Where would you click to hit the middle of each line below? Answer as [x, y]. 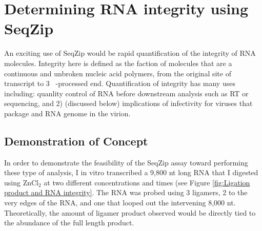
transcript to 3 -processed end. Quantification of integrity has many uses [120, 83]
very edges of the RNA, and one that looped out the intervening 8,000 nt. [120, 203]
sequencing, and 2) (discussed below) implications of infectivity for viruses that [128, 103]
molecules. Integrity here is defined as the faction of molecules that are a [118, 63]
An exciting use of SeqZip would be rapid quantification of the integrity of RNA [130, 53]
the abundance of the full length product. [69, 223]
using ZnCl [21, 182]
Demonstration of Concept [76, 141]
